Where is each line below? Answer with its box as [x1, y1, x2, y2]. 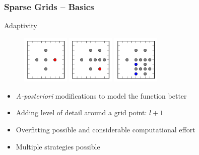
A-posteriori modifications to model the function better [16, 90, 187, 101]
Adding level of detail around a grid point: [16, 107, 147, 118]
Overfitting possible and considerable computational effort [16, 124, 195, 134]
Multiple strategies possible [16, 141, 100, 151]
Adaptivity [4, 20, 37, 31]
